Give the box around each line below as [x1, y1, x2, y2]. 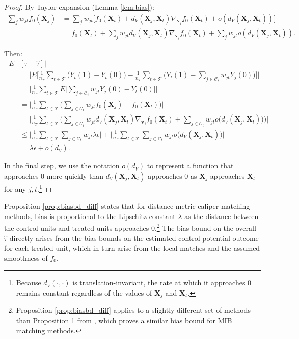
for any [4, 183, 26, 194]
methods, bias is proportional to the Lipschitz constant [4, 210, 176, 221]
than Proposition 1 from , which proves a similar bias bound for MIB [16, 314, 232, 325]
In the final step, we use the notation [4, 160, 120, 171]
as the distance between [184, 210, 259, 221]
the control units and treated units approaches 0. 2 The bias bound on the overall [4, 221, 256, 233]
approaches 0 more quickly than [4, 170, 103, 181]
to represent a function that [147, 160, 234, 171]
